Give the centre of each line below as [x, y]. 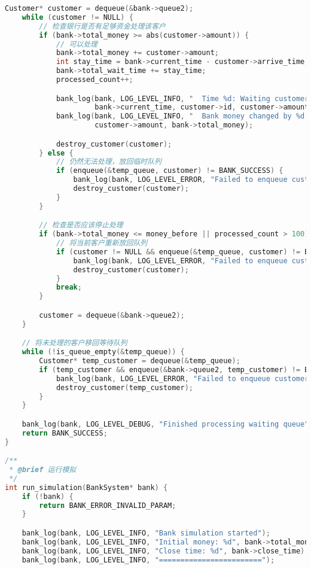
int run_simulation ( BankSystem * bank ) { [86, 487]
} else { [56, 153]
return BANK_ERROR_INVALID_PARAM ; [108, 505]
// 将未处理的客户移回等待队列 [74, 343]
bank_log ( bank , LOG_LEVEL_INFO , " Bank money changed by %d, [182, 116]
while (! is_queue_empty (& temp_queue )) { [103, 352]
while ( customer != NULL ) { [77, 17]
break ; [69, 287]
